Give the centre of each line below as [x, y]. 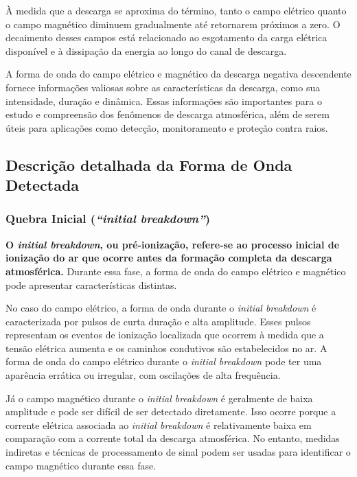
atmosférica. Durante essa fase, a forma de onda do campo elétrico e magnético [176, 271]
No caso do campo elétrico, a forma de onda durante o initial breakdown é [161, 308]
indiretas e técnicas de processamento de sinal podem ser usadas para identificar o [178, 452]
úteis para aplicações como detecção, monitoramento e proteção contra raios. [167, 127]
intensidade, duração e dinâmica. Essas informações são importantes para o [164, 101]
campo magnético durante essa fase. [81, 465]
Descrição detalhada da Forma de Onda [149, 164]
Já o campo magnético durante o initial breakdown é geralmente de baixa [159, 398]
